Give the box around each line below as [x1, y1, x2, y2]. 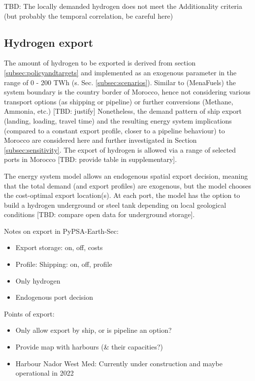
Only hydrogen [15, 275, 61, 286]
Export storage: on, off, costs [15, 242, 103, 253]
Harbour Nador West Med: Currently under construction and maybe [15, 358, 223, 368]
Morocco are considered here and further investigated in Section [4, 135, 197, 145]
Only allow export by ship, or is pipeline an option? [15, 325, 172, 335]
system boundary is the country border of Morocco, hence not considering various [4, 87, 251, 97]
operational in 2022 [15, 368, 74, 378]
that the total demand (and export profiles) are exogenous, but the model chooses [4, 180, 252, 190]
